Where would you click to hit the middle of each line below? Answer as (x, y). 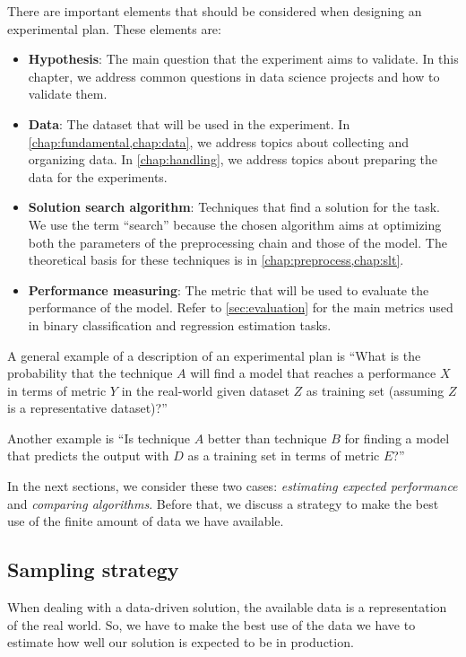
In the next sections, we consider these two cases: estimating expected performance (233, 486)
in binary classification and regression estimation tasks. (180, 324)
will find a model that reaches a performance (313, 373)
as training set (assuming (375, 390)
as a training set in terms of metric (284, 456)
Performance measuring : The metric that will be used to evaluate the (229, 289)
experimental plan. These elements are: (114, 28)
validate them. (68, 94)
